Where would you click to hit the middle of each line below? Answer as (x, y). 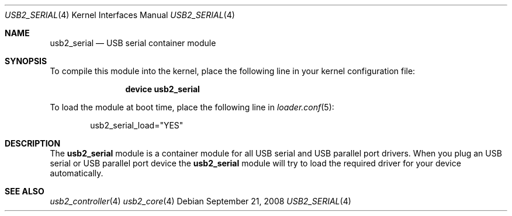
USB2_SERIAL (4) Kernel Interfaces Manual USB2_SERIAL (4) (120, 15)
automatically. (77, 173)
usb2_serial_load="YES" (137, 125)
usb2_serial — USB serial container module (133, 43)
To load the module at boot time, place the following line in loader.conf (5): (192, 107)
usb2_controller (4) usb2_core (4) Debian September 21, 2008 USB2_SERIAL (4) (200, 201)
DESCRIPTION (33, 143)
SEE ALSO (25, 191)
